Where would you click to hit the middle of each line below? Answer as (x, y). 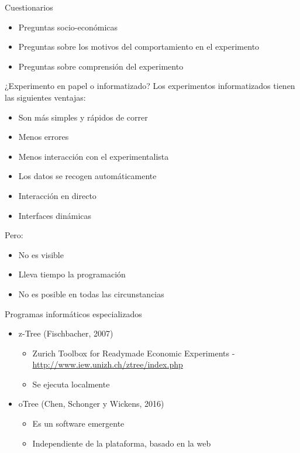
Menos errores (44, 137)
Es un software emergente (78, 423)
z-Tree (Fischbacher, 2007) (66, 333)
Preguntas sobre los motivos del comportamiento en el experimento (139, 47)
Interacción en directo (57, 195)
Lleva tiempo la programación (72, 274)
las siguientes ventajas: (45, 97)
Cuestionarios (29, 7)
